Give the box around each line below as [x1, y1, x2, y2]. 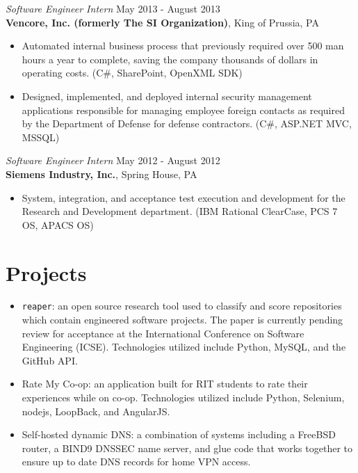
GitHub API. [22, 353, 78, 367]
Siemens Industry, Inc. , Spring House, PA [6, 166, 197, 181]
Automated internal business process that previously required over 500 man [22, 38, 344, 53]
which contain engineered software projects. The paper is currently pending [22, 312, 343, 327]
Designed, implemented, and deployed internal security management [22, 88, 312, 103]
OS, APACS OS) [22, 217, 94, 232]
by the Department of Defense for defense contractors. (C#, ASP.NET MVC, [22, 116, 352, 131]
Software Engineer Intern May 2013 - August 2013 [6, 1, 220, 15]
